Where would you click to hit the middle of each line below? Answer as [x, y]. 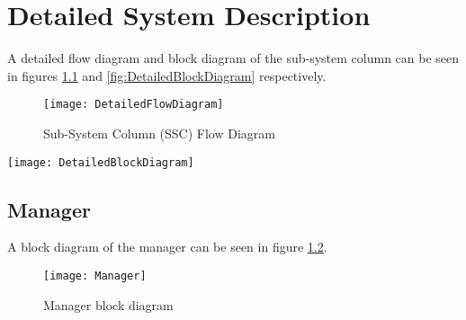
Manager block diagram [108, 304]
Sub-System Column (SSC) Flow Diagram [159, 133]
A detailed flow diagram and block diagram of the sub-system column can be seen [233, 58]
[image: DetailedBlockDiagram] [101, 162]
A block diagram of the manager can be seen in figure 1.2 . [167, 247]
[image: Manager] [95, 276]
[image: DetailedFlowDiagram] [134, 105]
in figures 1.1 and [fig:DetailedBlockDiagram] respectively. [167, 75]
